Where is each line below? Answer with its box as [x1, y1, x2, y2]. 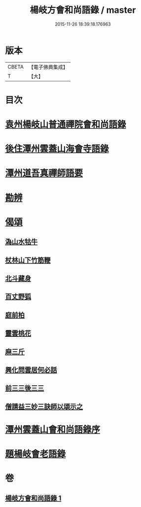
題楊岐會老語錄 [5, 448, 66, 460]
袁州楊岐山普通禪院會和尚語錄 [5, 119, 127, 130]
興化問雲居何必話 [5, 365, 57, 374]
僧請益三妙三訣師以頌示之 [5, 402, 83, 411]
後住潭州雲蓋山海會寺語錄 [5, 144, 109, 154]
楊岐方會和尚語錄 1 [5, 494, 62, 502]
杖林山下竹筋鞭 [5, 256, 51, 264]
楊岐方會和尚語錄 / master [30, 4, 136, 16]
